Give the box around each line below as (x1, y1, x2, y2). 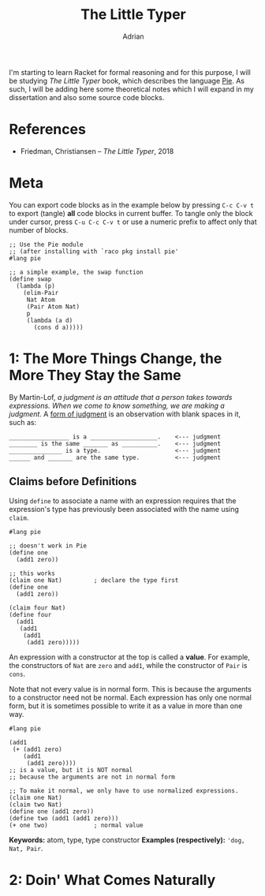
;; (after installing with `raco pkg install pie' (9, 247, 179, 256)
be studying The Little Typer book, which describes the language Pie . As (9, 76, 245, 85)
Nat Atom (26, 296, 56, 304)
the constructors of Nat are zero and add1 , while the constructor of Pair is (9, 660, 248, 670)
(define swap (9, 274, 52, 283)
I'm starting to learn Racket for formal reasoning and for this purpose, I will (9, 67, 251, 77)
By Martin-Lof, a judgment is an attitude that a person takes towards (9, 392, 233, 401)
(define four (9, 610, 52, 618)
